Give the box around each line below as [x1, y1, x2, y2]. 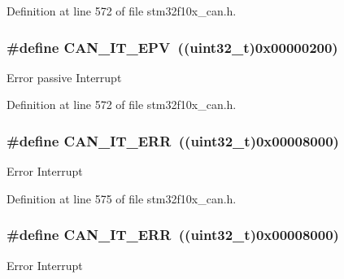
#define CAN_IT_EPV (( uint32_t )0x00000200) [7, 37, 338, 57]
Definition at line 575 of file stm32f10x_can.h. [7, 190, 237, 207]
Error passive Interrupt [7, 68, 122, 85]
